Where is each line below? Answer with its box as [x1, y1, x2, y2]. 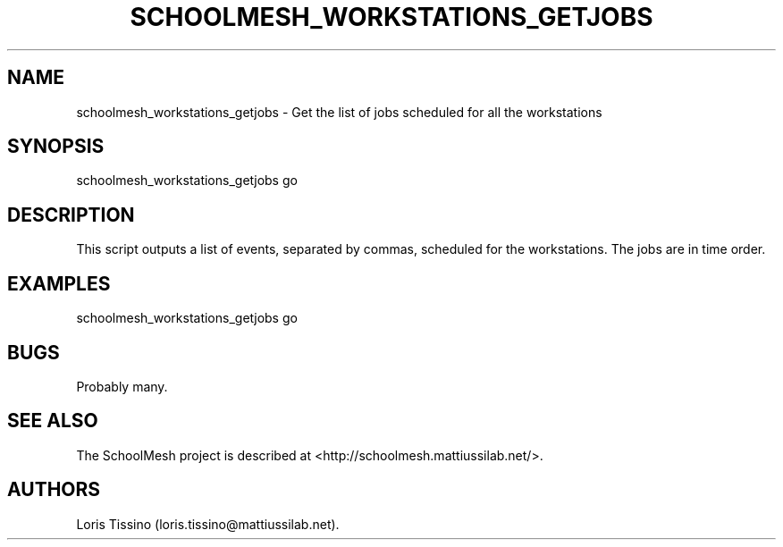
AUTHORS [7, 478, 101, 501]
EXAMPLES [7, 272, 111, 295]
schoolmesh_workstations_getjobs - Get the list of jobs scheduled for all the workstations [76, 104, 602, 120]
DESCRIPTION [7, 203, 135, 226]
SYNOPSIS [7, 135, 105, 158]
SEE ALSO [7, 409, 98, 433]
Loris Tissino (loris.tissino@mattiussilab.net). [76, 516, 340, 532]
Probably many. [76, 378, 168, 394]
